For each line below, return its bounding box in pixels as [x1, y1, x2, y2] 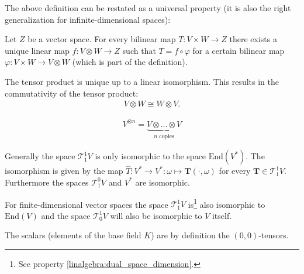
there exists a [229, 33, 277, 45]
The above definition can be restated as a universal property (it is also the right [5, 2, 291, 13]
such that [122, 44, 156, 56]
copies [159, 133, 174, 139]
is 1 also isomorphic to [188, 196, 265, 210]
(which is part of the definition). [72, 56, 188, 68]
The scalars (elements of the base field [5, 229, 141, 241]
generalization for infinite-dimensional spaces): [5, 13, 171, 25]
